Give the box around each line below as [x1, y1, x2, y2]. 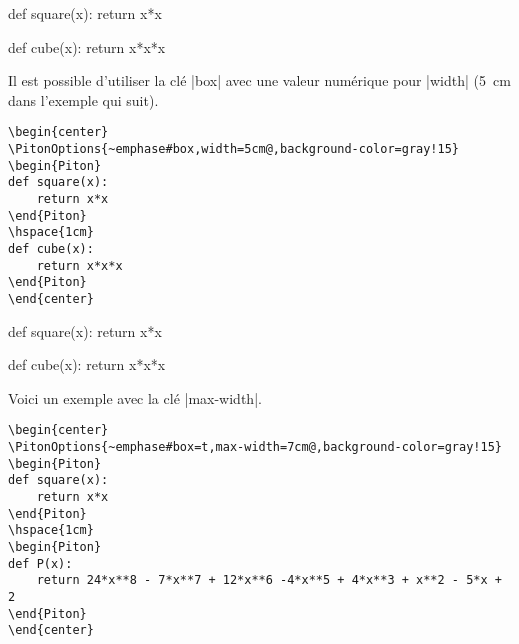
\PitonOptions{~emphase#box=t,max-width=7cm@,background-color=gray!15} [8, 440, 502, 455]
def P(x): [8, 556, 73, 571]
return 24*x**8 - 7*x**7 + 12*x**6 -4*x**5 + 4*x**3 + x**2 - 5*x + [36, 573, 502, 588]
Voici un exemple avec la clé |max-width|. [8, 387, 262, 408]
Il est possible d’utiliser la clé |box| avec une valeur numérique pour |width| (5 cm [8, 70, 511, 91]
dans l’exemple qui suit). [8, 89, 159, 110]
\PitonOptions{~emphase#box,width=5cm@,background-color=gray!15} [8, 142, 460, 157]
